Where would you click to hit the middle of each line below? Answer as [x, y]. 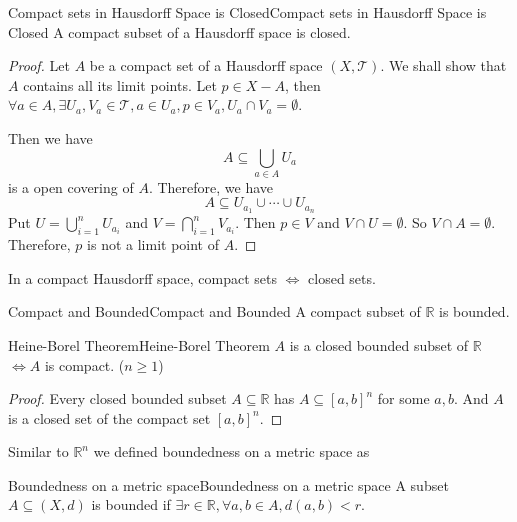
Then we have [50, 137]
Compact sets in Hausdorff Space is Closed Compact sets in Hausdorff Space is [247, 12]
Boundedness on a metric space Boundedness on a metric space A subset [228, 484]
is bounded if [131, 504]
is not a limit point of [153, 244]
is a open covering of [71, 186]
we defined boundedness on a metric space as [231, 451]
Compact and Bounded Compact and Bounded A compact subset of [214, 311]
